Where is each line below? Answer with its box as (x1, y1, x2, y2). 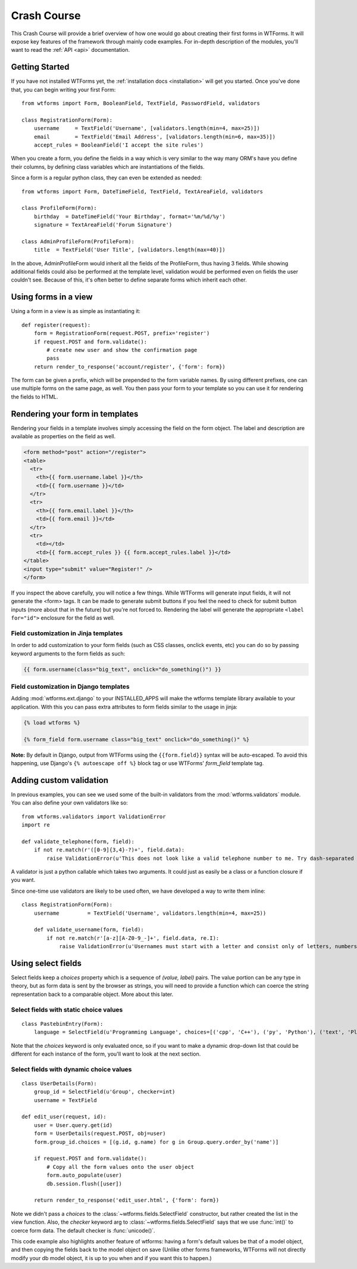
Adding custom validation (11, 775, 109, 785)
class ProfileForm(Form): (21, 205, 98, 212)
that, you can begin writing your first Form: (11, 86, 116, 93)
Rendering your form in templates (11, 408, 139, 419)
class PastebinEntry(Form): (21, 1020, 104, 1027)
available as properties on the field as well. (11, 433, 116, 440)
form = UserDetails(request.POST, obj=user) (33, 1130, 166, 1137)
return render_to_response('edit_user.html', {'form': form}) (33, 1197, 220, 1204)
